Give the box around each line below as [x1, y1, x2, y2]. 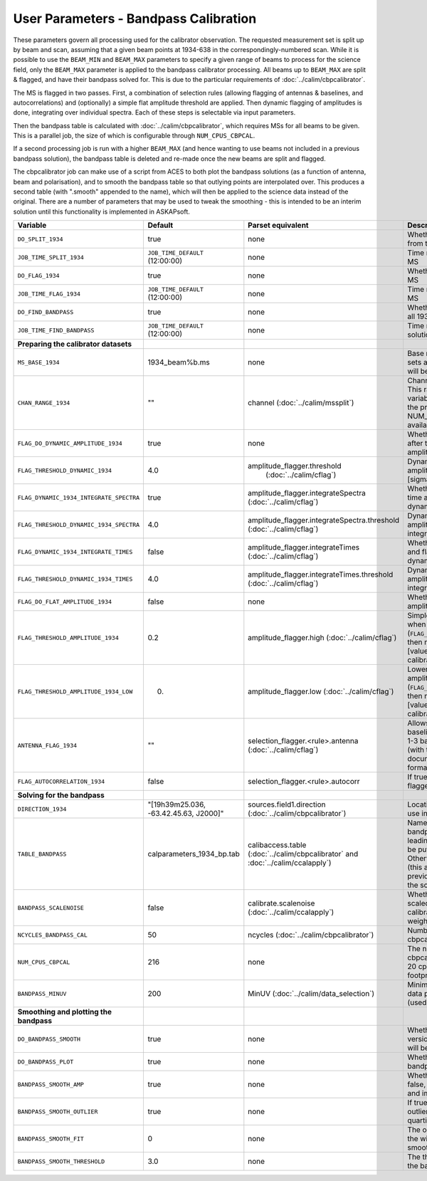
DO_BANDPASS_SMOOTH [17, 1035, 81, 1043]
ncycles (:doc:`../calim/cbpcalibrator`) [248, 930, 374, 940]
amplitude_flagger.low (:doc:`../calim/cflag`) [248, 687, 394, 697]
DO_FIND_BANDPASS [17, 308, 74, 316]
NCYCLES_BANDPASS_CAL [17, 931, 88, 939]
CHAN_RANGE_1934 [17, 399, 70, 406]
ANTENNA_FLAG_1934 [17, 741, 78, 749]
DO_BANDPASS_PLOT [17, 1058, 74, 1066]
